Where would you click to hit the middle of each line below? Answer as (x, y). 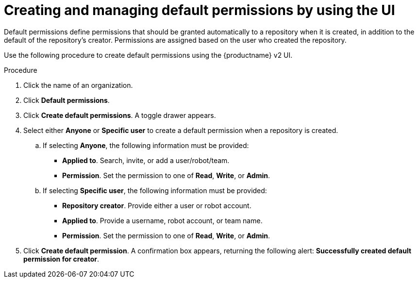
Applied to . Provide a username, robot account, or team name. (162, 220)
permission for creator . (61, 259)
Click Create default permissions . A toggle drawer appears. (120, 115)
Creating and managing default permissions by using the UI (200, 10)
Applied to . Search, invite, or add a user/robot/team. (146, 160)
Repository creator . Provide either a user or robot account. (157, 205)
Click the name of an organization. (78, 85)
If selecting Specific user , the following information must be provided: (155, 190)
